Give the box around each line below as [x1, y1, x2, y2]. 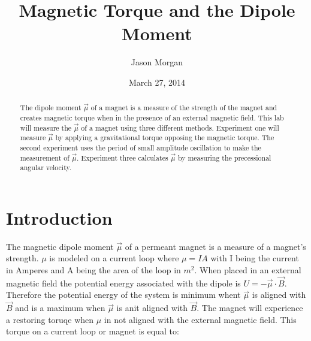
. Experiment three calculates [77, 152, 168, 162]
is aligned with [252, 288, 306, 301]
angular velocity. [20, 162, 72, 173]
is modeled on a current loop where [49, 252, 179, 264]
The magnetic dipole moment [6, 240, 114, 252]
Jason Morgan [131, 56, 183, 68]
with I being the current [210, 252, 299, 264]
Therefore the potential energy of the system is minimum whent [6, 288, 241, 301]
